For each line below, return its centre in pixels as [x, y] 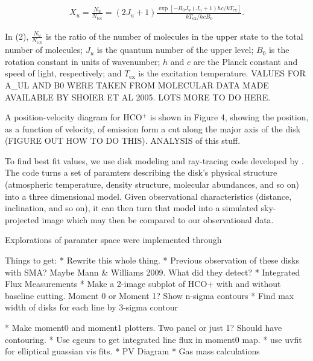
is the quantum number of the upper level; [175, 50]
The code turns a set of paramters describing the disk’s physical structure [141, 172]
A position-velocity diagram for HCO [74, 117]
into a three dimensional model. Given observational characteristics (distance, [148, 196]
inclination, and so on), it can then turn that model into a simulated [131, 208]
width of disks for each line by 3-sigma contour [91, 307]
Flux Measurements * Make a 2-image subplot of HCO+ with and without [143, 284]
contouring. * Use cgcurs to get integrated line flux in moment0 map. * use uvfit [153, 339]
